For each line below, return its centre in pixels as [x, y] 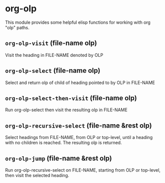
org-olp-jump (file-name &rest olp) [59, 158]
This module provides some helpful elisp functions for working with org [78, 22]
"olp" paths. [17, 27]
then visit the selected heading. [37, 175]
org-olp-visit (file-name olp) [51, 43]
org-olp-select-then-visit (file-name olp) [71, 98]
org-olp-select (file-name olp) [53, 70]
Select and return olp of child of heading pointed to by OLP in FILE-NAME [80, 83]
